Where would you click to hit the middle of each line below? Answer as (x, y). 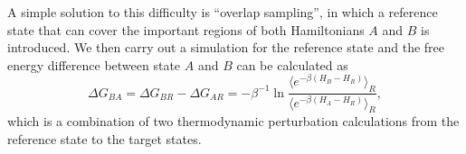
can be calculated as (292, 64)
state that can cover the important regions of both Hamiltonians (186, 29)
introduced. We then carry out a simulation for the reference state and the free (226, 47)
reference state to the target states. (105, 139)
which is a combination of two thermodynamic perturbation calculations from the (233, 121)
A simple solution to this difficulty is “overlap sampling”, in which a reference (223, 12)
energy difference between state (94, 64)
